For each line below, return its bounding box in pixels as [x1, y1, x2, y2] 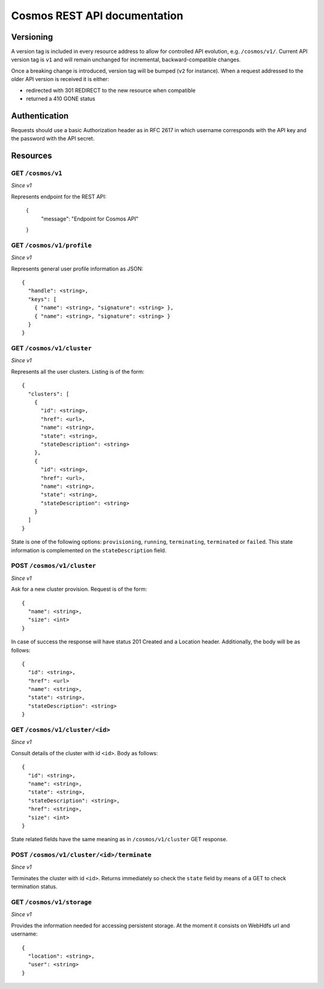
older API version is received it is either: [11, 76, 109, 83]
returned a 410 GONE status [26, 95, 95, 102]
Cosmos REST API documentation [11, 9, 184, 22]
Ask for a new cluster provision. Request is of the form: [11, 586, 147, 593]
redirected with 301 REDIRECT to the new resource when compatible [26, 87, 196, 94]
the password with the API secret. [11, 135, 95, 142]
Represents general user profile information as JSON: [11, 265, 143, 272]
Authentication [11, 111, 69, 121]
